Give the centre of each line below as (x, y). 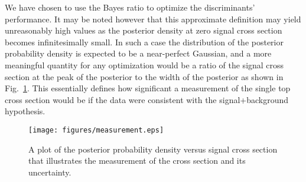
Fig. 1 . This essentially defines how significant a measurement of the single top (148, 88)
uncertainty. (50, 172)
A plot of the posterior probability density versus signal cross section (153, 149)
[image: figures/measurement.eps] (96, 130)
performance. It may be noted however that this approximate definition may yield (153, 19)
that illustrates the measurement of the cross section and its (137, 161)
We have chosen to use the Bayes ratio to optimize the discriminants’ (130, 7)
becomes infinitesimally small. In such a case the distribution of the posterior (144, 42)
